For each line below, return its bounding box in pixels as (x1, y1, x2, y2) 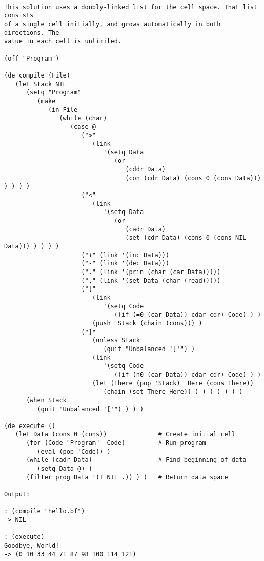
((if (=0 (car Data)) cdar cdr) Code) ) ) (114, 311, 261, 319)
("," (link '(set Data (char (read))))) (81, 277, 221, 284)
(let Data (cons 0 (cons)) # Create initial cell (15, 431, 236, 438)
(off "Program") (4, 54, 59, 62)
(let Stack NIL (15, 80, 67, 88)
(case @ (70, 123, 96, 130)
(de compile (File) (4, 71, 70, 79)
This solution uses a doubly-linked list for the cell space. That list (4, 3, 257, 11)
